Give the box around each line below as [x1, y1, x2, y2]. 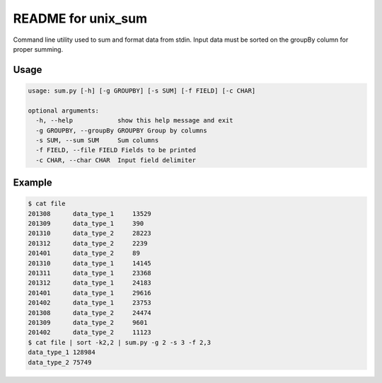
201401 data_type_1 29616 [28, 289, 151, 297]
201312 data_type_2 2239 [28, 239, 148, 247]
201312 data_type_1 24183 [28, 279, 151, 287]
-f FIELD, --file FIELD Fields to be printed [35, 146, 196, 154]
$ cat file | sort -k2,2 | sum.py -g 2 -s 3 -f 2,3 [28, 338, 212, 346]
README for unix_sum [13, 11, 148, 26]
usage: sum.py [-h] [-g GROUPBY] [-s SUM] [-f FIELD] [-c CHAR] [28, 86, 256, 95]
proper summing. [13, 45, 64, 53]
